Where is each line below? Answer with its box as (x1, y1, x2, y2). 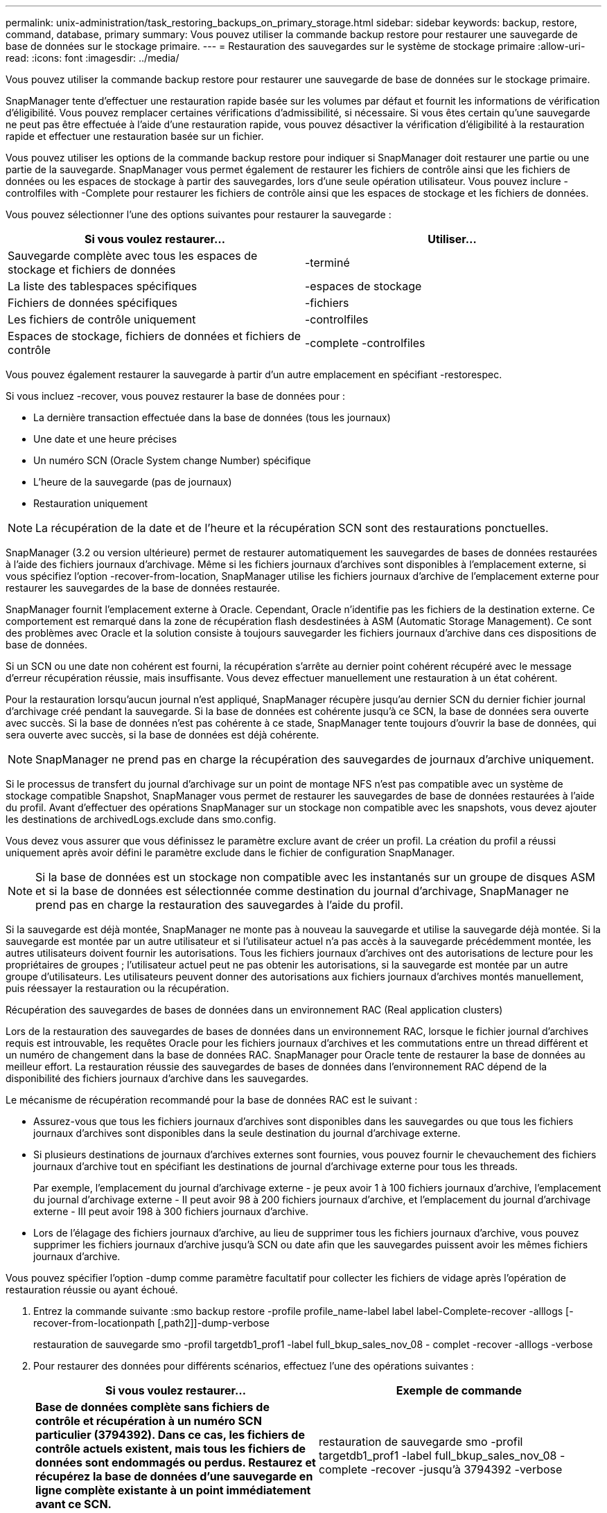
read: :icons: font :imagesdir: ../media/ (6, 52, 179, 64)
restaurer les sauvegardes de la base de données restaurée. (6, 582, 281, 594)
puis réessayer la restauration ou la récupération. (6, 982, 229, 994)
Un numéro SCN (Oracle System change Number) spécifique (33, 454, 311, 466)
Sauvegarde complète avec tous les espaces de (8, 249, 258, 263)
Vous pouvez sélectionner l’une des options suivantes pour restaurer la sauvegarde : (6, 209, 392, 220)
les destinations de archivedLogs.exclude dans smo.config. (6, 813, 276, 825)
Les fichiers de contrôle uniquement (8, 312, 196, 326)
